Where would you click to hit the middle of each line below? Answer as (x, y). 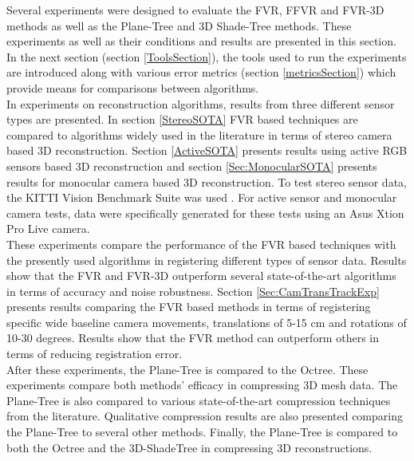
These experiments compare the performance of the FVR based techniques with (201, 244)
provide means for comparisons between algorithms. (133, 87)
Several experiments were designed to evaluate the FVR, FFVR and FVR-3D (195, 10)
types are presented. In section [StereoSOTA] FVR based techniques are (182, 119)
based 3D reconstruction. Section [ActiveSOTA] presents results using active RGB (207, 150)
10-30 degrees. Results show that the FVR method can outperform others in (193, 338)
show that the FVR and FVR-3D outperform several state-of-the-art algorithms (201, 276)
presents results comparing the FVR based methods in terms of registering (189, 307)
